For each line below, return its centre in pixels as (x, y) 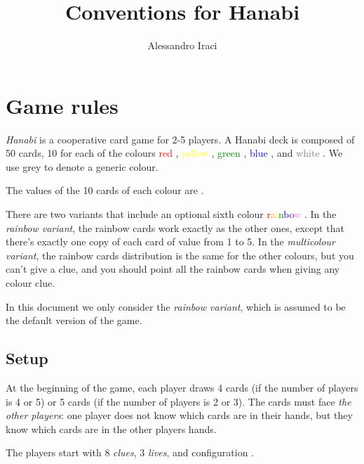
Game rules (62, 105)
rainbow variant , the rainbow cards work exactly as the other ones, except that (175, 227)
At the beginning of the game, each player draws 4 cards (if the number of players (182, 387)
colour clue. (31, 283)
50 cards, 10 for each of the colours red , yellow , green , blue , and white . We (174, 153)
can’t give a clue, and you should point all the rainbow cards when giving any (173, 269)
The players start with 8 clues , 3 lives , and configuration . (130, 452)
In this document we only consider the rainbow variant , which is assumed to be (176, 306)
